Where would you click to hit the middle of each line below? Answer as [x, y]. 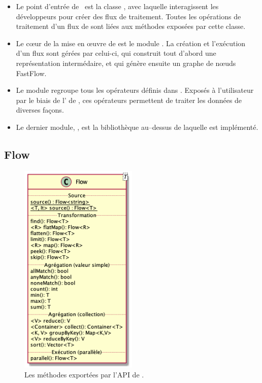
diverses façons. [40, 110]
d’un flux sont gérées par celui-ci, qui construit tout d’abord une [116, 53]
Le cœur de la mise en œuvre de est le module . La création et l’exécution [131, 43]
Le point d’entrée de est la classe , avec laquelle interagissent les [117, 6]
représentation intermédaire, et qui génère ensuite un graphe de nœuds [126, 63]
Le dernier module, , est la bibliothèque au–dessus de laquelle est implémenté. [137, 127]
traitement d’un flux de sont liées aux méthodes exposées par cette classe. [131, 26]
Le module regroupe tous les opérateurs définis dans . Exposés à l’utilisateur [135, 90]
